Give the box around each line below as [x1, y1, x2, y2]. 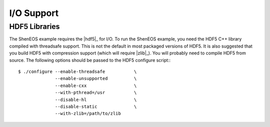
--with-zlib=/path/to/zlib [55, 110, 121, 116]
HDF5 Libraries [9, 22, 60, 31]
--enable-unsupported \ [55, 75, 137, 81]
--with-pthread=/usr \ [55, 90, 137, 95]
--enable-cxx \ [55, 82, 137, 88]
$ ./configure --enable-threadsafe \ [18, 68, 137, 74]
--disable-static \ [55, 103, 137, 109]
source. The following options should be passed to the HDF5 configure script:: [9, 57, 171, 63]
